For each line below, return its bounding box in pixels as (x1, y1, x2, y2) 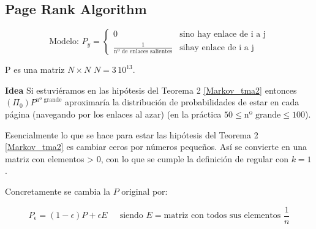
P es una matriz (5, 63, 65, 76)
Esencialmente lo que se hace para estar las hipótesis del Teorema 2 (5, 128, 258, 141)
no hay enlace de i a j (185, 30, 266, 39)
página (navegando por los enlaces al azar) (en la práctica (5, 107, 222, 120)
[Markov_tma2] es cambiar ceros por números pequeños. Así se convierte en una (5, 140, 307, 153)
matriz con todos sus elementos (164, 211, 281, 220)
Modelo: (49, 37, 79, 47)
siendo (119, 211, 143, 220)
